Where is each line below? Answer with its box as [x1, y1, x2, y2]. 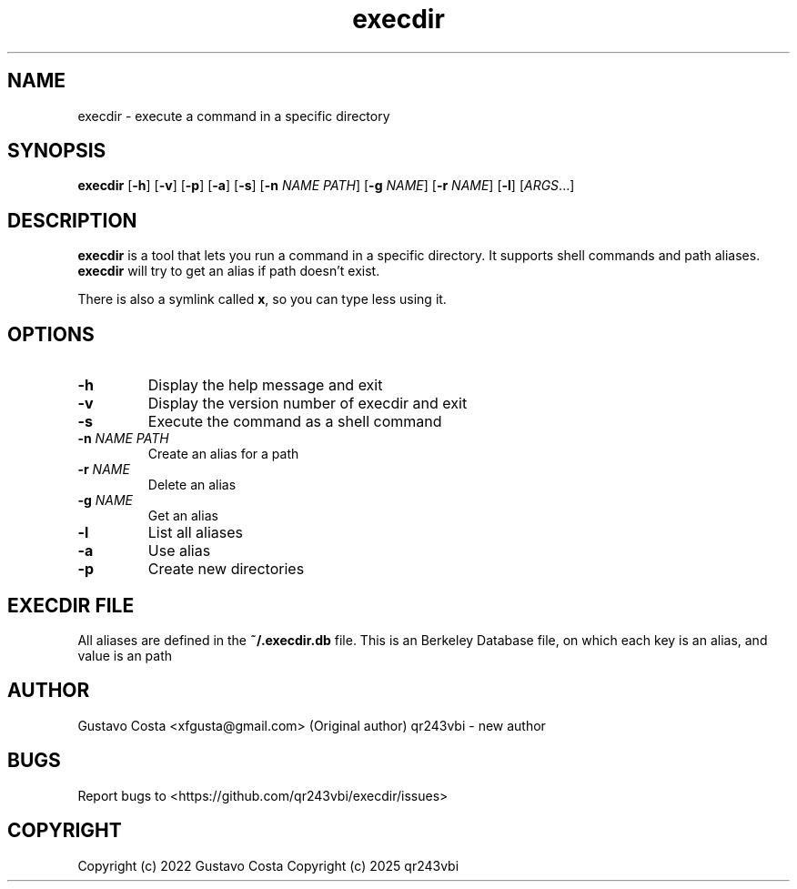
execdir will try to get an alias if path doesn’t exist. [77, 263, 380, 279]
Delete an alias [147, 477, 237, 493]
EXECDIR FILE [7, 593, 135, 617]
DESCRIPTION [7, 208, 137, 232]
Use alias [147, 541, 211, 561]
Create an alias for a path [147, 446, 299, 462]
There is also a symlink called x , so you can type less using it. [77, 291, 447, 308]
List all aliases [147, 523, 244, 542]
